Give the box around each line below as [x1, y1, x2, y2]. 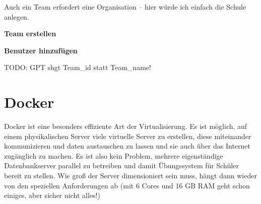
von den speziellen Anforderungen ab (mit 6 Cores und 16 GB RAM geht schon [4, 180, 250, 190]
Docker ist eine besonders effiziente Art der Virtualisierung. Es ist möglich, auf [4, 121, 247, 131]
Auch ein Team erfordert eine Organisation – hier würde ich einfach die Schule [4, 2, 246, 12]
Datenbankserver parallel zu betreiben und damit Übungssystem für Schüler [4, 160, 239, 171]
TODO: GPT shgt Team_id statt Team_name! [4, 62, 151, 73]
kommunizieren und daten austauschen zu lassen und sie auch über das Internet [4, 141, 251, 151]
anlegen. [4, 11, 29, 22]
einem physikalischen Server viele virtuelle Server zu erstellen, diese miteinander [4, 130, 251, 141]
